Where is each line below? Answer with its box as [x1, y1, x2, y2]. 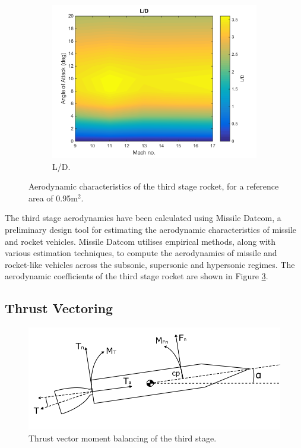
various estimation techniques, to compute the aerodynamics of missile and [5, 247, 277, 259]
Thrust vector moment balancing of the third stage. [28, 431, 217, 444]
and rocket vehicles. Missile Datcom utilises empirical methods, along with [5, 235, 276, 247]
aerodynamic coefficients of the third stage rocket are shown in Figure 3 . [5, 270, 268, 282]
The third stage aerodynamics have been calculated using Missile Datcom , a [5, 212, 281, 224]
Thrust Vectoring [5, 299, 113, 317]
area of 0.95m [28, 191, 78, 204]
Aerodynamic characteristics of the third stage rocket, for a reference [28, 180, 279, 193]
